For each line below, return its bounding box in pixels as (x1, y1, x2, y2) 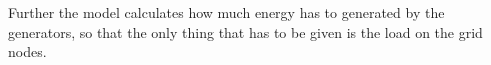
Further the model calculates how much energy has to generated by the (8, 2, 445, 22)
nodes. (8, 41, 47, 62)
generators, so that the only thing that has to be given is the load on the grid (8, 21, 483, 42)
